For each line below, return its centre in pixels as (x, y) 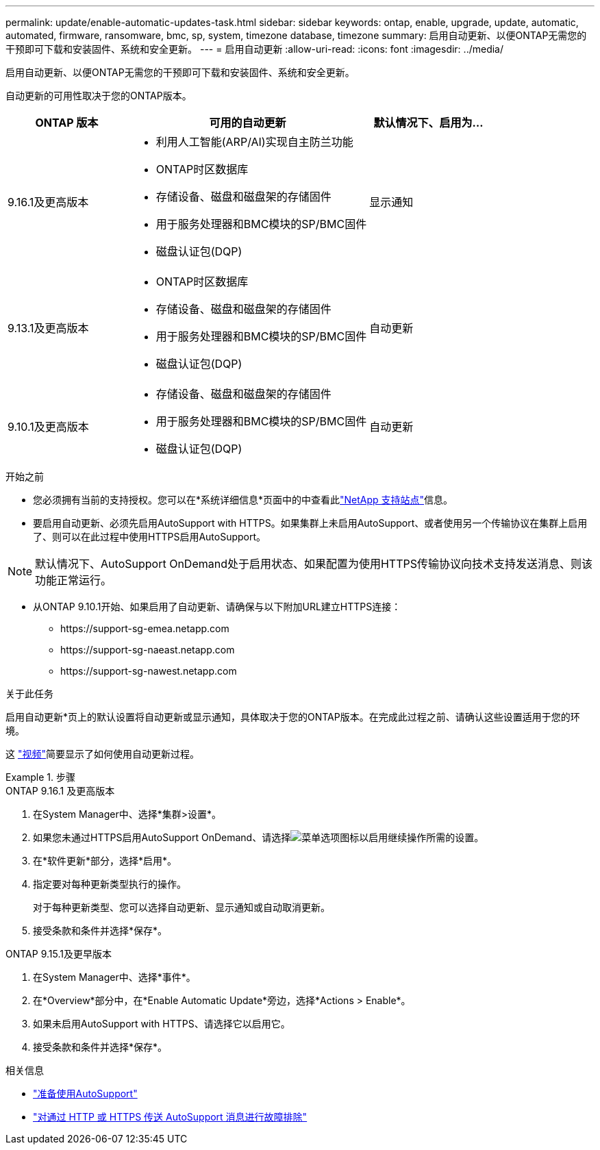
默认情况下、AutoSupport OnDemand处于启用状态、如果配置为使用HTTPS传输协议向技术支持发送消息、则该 (314, 564)
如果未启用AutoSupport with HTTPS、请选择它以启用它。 (162, 1024)
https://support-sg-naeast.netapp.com (148, 650)
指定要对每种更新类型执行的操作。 (110, 884)
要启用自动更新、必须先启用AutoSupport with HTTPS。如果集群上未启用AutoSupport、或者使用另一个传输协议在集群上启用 (310, 523)
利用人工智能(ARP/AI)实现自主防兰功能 (254, 142)
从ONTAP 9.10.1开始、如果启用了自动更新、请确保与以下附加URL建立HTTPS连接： (217, 607)
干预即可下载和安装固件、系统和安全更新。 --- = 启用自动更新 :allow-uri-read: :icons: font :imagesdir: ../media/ (255, 49)
